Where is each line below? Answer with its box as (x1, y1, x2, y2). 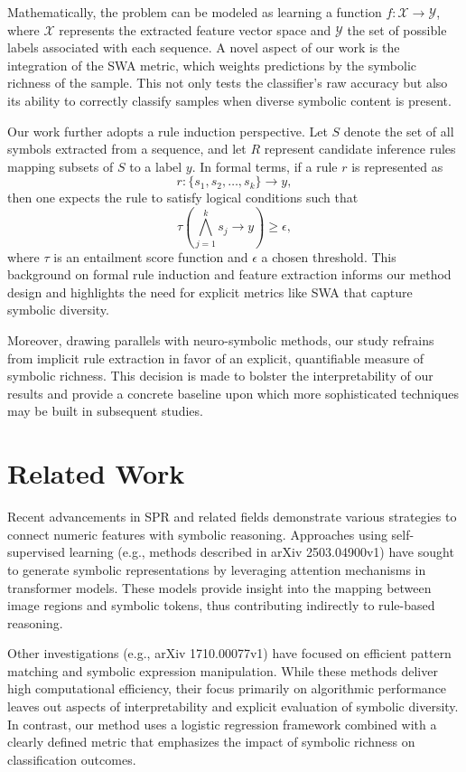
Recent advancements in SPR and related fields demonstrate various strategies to (7, 507, 457, 526)
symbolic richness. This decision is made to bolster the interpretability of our (7, 366, 433, 385)
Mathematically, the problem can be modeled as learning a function (7, 3, 382, 21)
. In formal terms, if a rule (191, 156, 338, 175)
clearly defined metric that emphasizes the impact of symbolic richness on (7, 732, 415, 751)
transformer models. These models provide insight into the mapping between (7, 578, 432, 597)
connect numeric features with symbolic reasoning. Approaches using (7, 524, 387, 543)
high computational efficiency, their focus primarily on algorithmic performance (7, 679, 447, 698)
